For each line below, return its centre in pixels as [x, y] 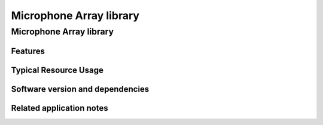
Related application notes [60, 108]
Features [28, 51]
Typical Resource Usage [57, 70]
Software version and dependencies [80, 89]
